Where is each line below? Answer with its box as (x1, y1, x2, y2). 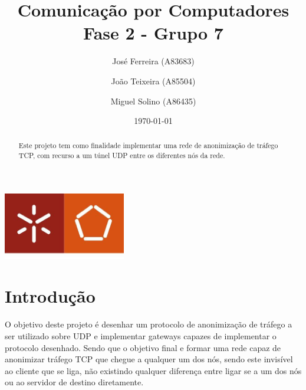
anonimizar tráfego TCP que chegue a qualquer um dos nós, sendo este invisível (5, 353, 293, 365)
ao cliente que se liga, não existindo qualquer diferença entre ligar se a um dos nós (5, 364, 302, 376)
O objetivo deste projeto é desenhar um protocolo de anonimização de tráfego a (5, 318, 292, 330)
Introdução (5, 284, 96, 308)
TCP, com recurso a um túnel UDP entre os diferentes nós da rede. (18, 150, 225, 160)
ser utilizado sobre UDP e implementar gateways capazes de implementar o (5, 329, 277, 342)
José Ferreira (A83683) (112, 55, 195, 67)
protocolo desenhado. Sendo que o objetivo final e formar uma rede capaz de (5, 341, 281, 353)
